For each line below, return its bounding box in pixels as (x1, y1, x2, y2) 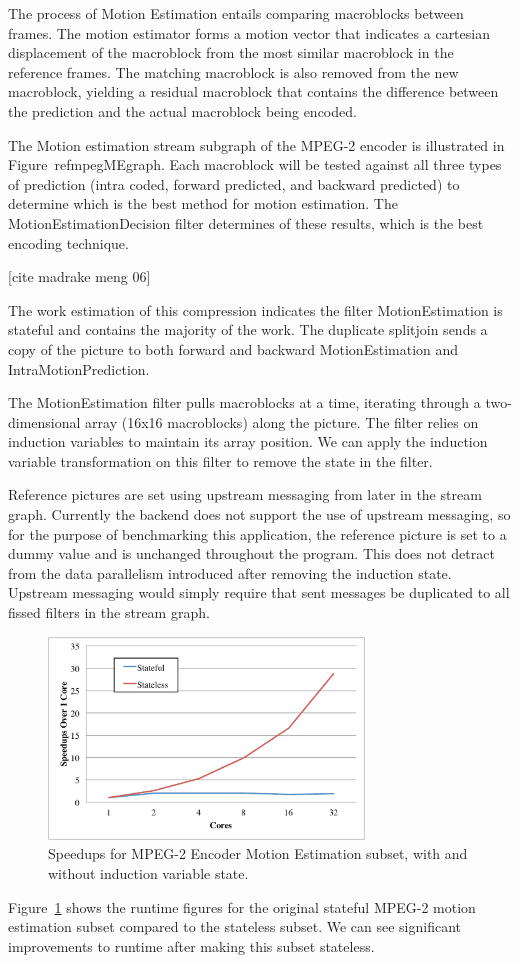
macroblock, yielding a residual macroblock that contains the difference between (8, 81, 499, 102)
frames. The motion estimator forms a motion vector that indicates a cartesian (8, 22, 490, 43)
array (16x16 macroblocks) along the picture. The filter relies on (85, 411, 479, 432)
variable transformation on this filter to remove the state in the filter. (8, 450, 433, 471)
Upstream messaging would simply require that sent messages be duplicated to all (8, 582, 510, 603)
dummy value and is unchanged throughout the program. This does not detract (8, 543, 495, 564)
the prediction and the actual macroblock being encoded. (8, 100, 357, 121)
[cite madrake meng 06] (8, 266, 151, 287)
